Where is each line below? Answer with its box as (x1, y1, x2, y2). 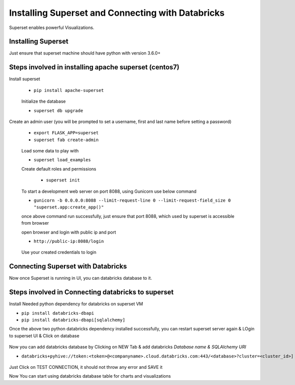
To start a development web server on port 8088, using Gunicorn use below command (21, 188, 197, 194)
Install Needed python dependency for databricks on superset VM (9, 301, 144, 307)
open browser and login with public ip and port (21, 229, 117, 235)
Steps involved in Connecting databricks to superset (9, 288, 174, 296)
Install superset (9, 76, 40, 82)
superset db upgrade (33, 108, 84, 113)
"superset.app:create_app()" (33, 205, 104, 210)
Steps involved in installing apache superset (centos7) (9, 63, 179, 71)
